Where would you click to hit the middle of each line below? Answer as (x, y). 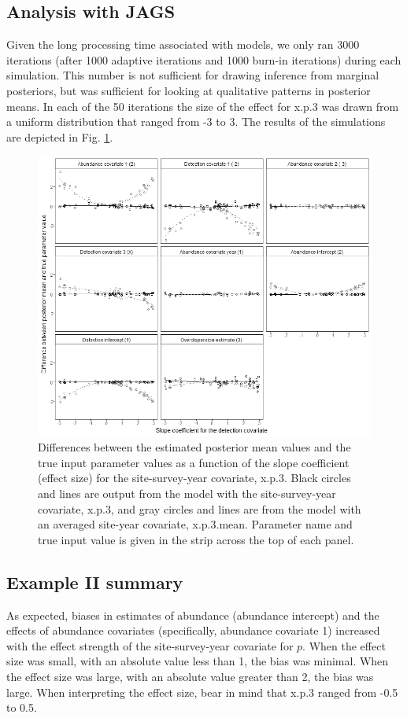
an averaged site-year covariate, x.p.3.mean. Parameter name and (195, 524)
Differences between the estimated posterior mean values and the (194, 447)
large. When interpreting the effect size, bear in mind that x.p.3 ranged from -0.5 (202, 692)
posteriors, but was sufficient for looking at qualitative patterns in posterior (189, 90)
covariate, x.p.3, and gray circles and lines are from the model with (200, 508)
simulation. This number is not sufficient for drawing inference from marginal (193, 75)
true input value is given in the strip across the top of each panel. (196, 539)
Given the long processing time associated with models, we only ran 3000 (183, 44)
